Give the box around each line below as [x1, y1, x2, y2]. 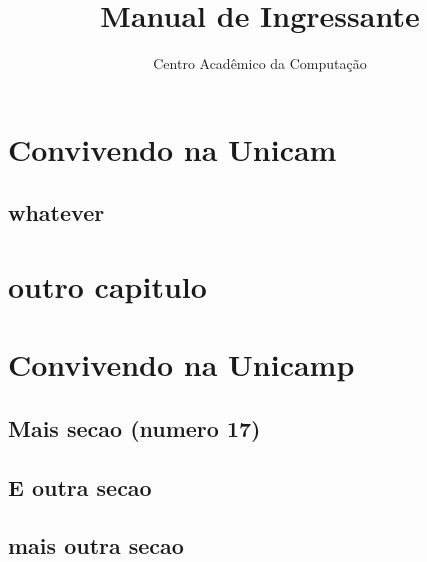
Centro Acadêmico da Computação [153, 53, 367, 74]
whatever [8, 197, 105, 228]
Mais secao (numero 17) [8, 412, 261, 443]
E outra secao [8, 471, 152, 502]
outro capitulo [8, 265, 207, 306]
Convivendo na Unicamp [8, 344, 355, 385]
